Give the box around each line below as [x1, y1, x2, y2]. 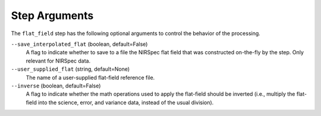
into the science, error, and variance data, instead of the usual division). [37, 99, 214, 106]
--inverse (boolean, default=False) [11, 82, 101, 89]
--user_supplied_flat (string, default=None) [11, 65, 130, 73]
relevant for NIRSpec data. [26, 57, 91, 64]
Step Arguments [11, 9, 94, 22]
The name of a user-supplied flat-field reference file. [26, 74, 155, 81]
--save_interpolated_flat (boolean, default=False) [11, 40, 148, 48]
